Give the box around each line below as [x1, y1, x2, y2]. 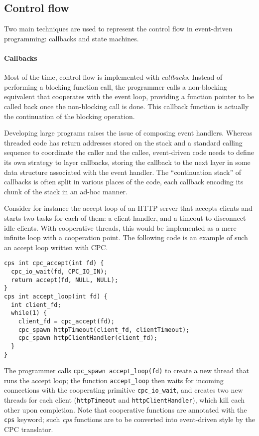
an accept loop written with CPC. [4, 242, 108, 252]
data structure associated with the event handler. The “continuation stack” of [4, 166, 242, 177]
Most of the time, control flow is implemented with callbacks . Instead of [4, 72, 223, 82]
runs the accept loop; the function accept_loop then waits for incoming [4, 375, 224, 385]
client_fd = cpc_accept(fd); [18, 317, 115, 325]
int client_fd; [11, 301, 61, 308]
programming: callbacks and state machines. [4, 33, 139, 43]
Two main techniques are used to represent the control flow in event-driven [4, 23, 233, 34]
